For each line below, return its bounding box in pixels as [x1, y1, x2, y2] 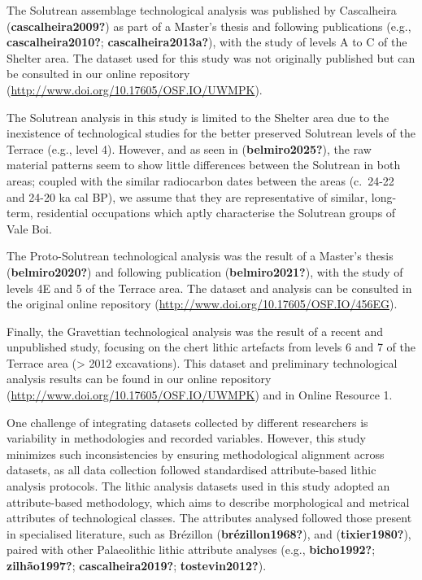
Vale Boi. [7, 220, 52, 237]
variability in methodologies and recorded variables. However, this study [7, 430, 366, 447]
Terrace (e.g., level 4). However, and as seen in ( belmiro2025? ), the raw [7, 140, 372, 157]
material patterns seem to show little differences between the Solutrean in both [7, 156, 401, 173]
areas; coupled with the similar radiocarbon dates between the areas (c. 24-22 [7, 172, 394, 189]
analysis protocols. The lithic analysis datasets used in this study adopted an [7, 478, 390, 495]
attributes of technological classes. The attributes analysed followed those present [7, 509, 412, 526]
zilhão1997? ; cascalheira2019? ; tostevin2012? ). [7, 557, 267, 573]
